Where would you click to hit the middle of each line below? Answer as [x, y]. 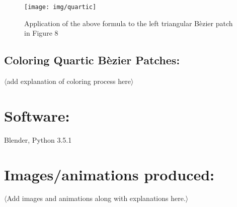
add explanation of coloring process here [69, 81]
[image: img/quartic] [60, 7]
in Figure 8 [41, 33]
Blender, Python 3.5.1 [38, 139]
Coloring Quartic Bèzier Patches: [92, 60]
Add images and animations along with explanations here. [96, 198]
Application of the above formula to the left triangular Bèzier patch [129, 23]
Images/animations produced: [109, 174]
